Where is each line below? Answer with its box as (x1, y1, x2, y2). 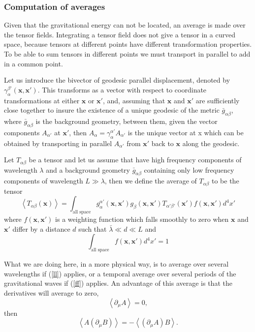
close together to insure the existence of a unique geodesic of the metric (4, 105, 220, 115)
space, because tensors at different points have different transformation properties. (4, 39, 252, 49)
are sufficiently (195, 95, 240, 105)
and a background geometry (46, 164, 130, 175)
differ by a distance (12, 223, 70, 234)
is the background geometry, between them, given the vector (35, 116, 218, 126)
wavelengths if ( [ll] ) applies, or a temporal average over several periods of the (4, 268, 236, 278)
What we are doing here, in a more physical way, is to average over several (4, 259, 229, 269)
